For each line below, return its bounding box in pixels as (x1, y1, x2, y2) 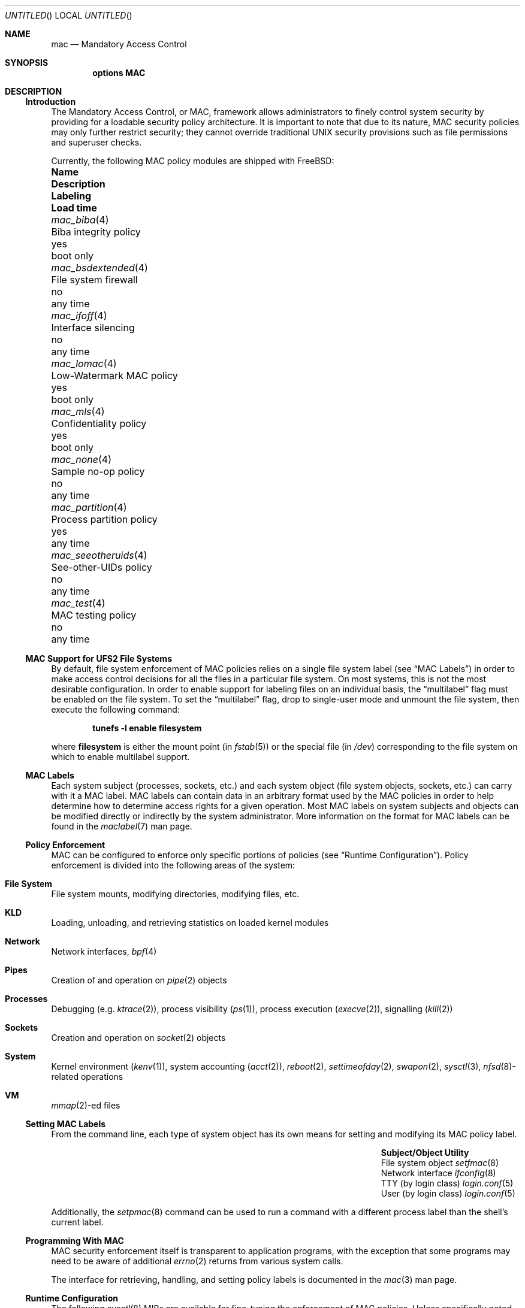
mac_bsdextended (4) (51, 262, 148, 274)
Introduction (25, 96, 76, 107)
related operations (51, 1071, 123, 1082)
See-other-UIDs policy (51, 561, 152, 573)
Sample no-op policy (51, 465, 145, 477)
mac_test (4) (51, 597, 105, 609)
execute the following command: (51, 704, 180, 714)
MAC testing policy (51, 609, 137, 621)
